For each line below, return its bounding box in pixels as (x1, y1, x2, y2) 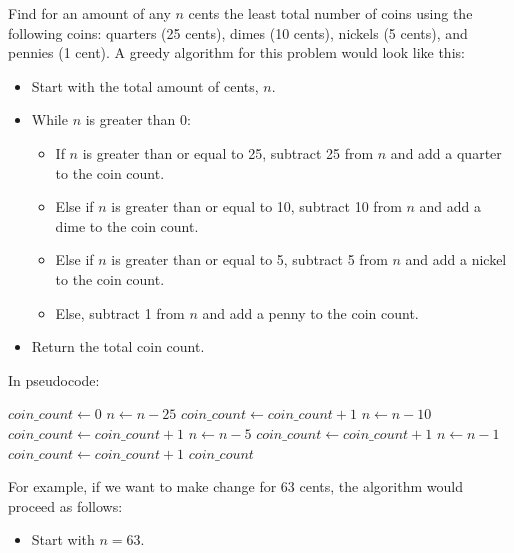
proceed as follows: (8, 495, 123, 516)
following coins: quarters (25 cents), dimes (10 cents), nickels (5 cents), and (8, 22, 468, 43)
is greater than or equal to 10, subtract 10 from (111, 196, 402, 217)
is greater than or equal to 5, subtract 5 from (111, 249, 388, 270)
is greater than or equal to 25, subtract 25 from (82, 142, 374, 163)
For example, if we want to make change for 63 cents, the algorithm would (8, 476, 463, 497)
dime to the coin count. (55, 215, 199, 236)
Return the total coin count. (31, 336, 205, 357)
